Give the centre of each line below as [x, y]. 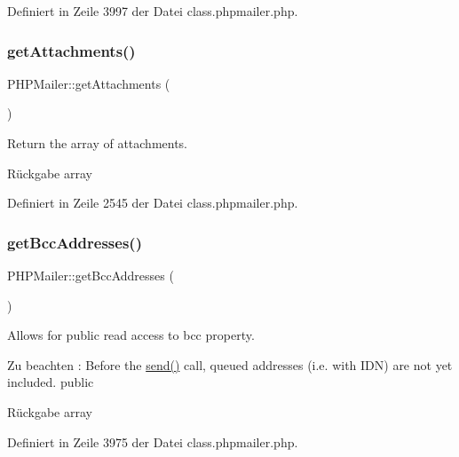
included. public [51, 382]
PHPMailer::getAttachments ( [89, 83]
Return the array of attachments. [97, 143]
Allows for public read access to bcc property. [131, 335]
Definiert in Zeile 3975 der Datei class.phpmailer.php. [153, 441]
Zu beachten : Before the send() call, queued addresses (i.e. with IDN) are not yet [230, 364]
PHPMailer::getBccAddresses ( [91, 275]
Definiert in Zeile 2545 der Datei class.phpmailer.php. [153, 203]
